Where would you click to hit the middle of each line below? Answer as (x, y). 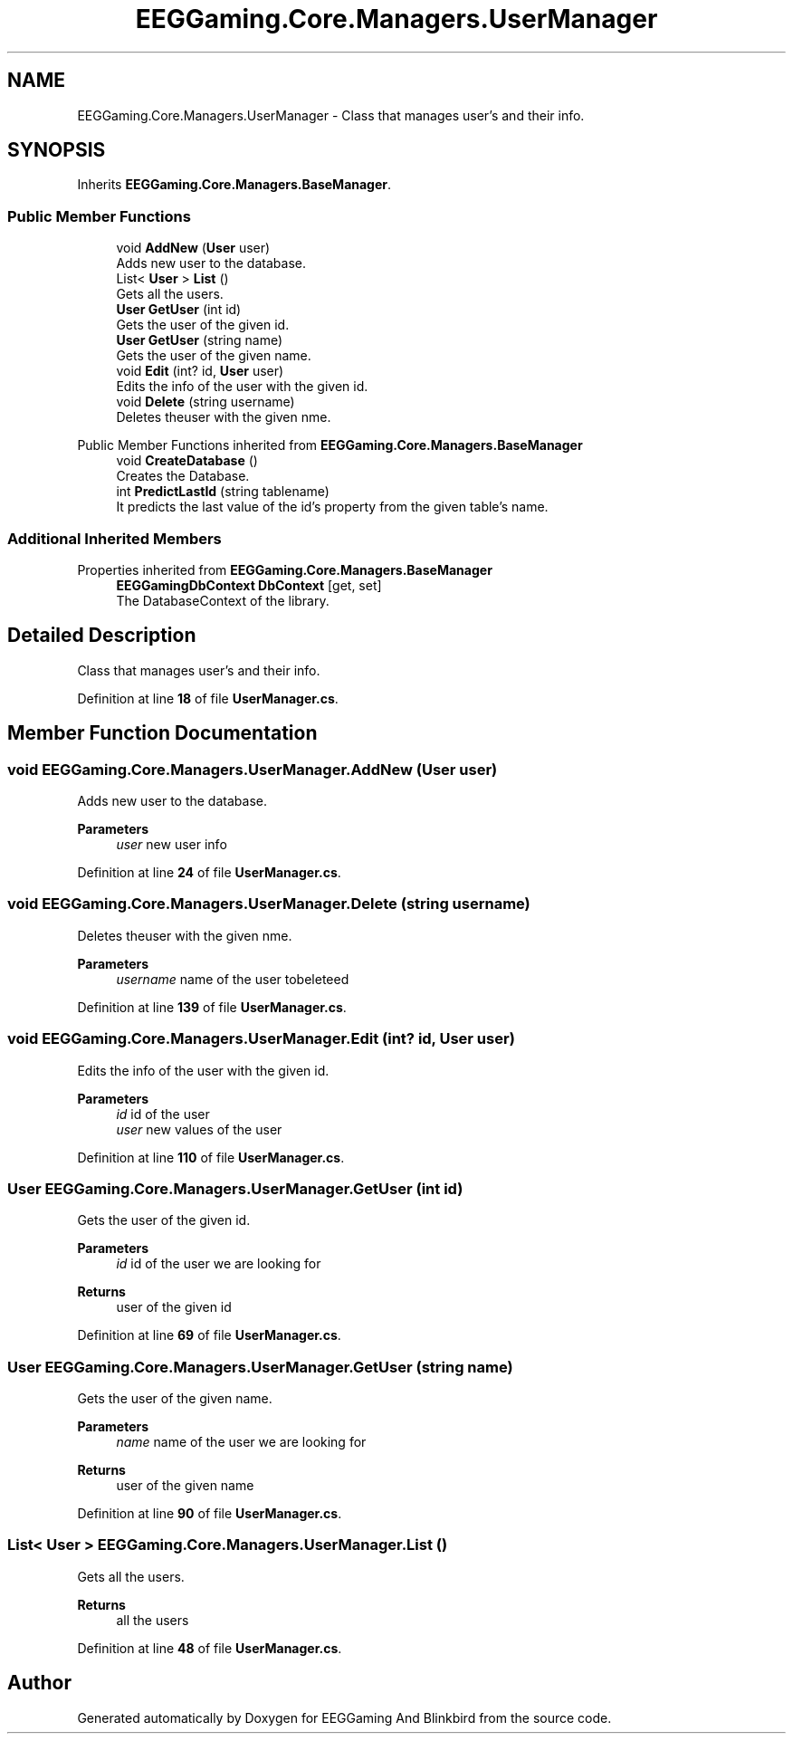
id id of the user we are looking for (219, 1264)
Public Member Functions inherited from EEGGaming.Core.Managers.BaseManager (330, 445)
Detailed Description (102, 636)
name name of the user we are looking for (241, 1442)
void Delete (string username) (205, 402)
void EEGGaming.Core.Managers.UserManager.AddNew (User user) (253, 769)
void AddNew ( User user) (193, 248)
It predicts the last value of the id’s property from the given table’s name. (332, 507)
